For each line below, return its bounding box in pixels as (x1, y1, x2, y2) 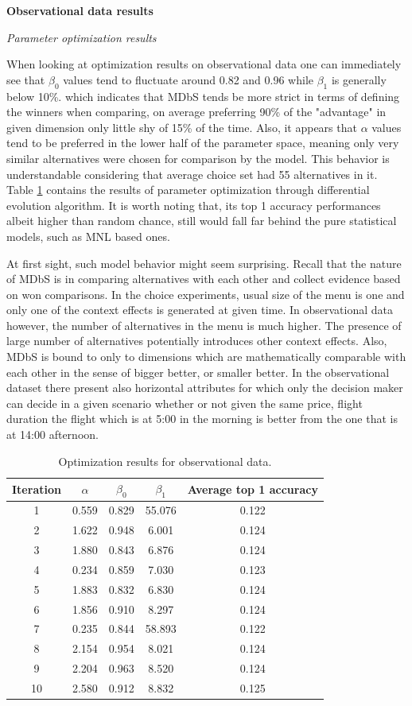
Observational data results (6, 2, 154, 18)
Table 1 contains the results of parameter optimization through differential (6, 181, 370, 198)
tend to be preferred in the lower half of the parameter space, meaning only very (6, 134, 399, 151)
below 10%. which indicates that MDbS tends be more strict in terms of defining (6, 87, 400, 104)
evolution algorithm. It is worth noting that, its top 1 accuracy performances (6, 196, 381, 213)
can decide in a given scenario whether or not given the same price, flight (6, 394, 363, 411)
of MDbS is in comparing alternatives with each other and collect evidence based (6, 270, 401, 287)
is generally (331, 71, 387, 87)
